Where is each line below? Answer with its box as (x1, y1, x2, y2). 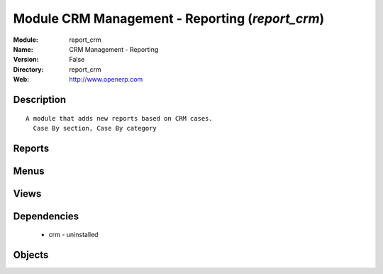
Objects (13, 249, 49, 261)
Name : (13, 45, 33, 53)
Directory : (13, 65, 44, 74)
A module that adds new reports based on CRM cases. (26, 114, 213, 122)
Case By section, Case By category (33, 124, 157, 132)
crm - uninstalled (48, 231, 99, 239)
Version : (13, 55, 39, 64)
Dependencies (13, 210, 79, 222)
